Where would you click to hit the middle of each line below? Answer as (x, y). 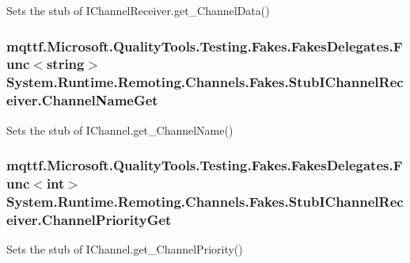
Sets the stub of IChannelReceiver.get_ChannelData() (138, 10)
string (65, 64)
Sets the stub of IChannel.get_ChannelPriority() (125, 249)
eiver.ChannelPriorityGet (89, 219)
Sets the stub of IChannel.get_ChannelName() (120, 130)
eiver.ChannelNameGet (82, 100)
